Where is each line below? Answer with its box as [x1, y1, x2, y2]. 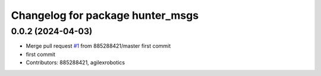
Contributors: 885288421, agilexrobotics [26, 59, 125, 66]
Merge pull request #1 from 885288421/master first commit [26, 42, 171, 49]
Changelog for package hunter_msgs [11, 9, 199, 22]
